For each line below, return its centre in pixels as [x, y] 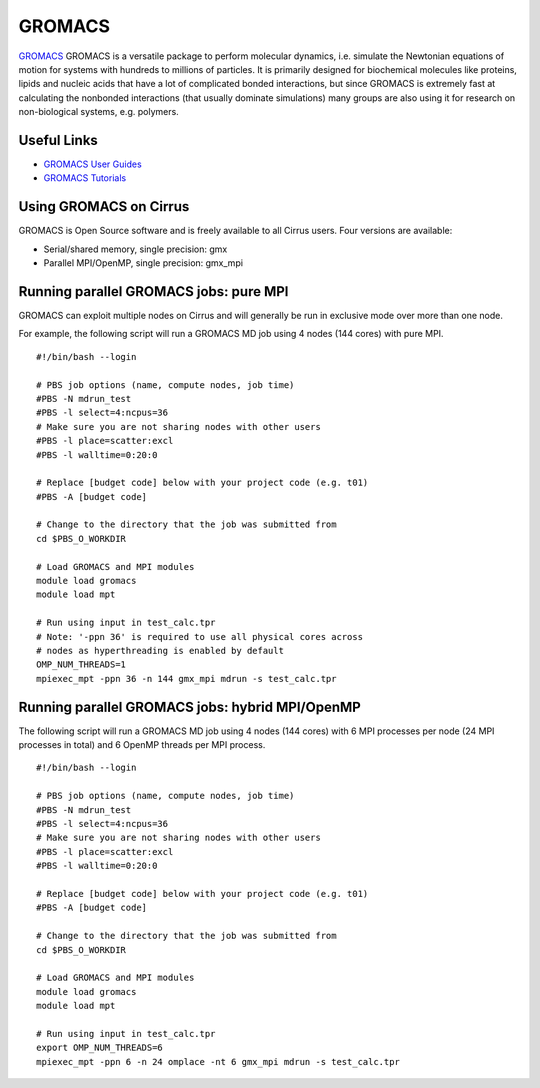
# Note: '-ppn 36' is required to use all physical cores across [200, 636]
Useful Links [58, 140]
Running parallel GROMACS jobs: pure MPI [153, 291]
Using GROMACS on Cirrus [104, 206]
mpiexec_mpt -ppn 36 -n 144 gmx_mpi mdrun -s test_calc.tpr [186, 678]
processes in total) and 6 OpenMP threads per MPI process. [142, 745]
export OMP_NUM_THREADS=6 [100, 1048]
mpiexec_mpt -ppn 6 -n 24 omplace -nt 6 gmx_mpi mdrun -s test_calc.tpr [218, 1061]
